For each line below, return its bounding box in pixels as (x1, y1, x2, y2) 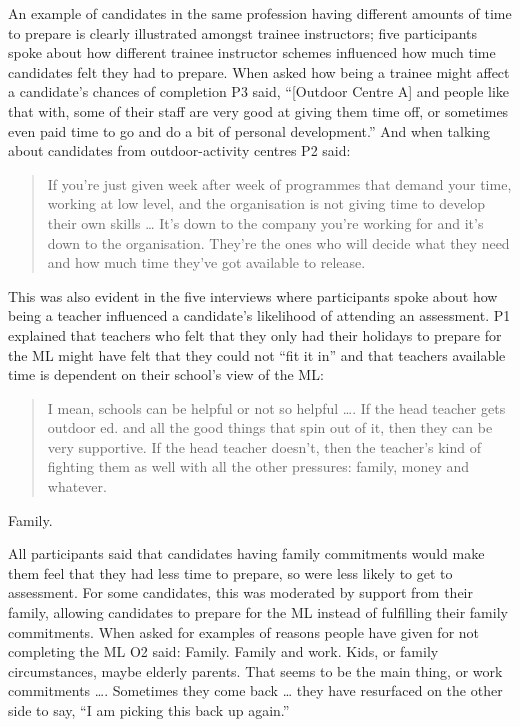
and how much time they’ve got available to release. (47, 252, 366, 273)
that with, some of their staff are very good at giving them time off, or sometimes (8, 100, 509, 121)
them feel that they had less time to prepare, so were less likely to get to (8, 562, 453, 583)
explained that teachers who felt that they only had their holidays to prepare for (8, 324, 502, 345)
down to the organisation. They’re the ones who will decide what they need (47, 232, 510, 253)
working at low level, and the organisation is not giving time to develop (47, 193, 486, 214)
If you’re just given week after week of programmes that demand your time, (47, 173, 512, 194)
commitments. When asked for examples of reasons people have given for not (8, 621, 480, 642)
